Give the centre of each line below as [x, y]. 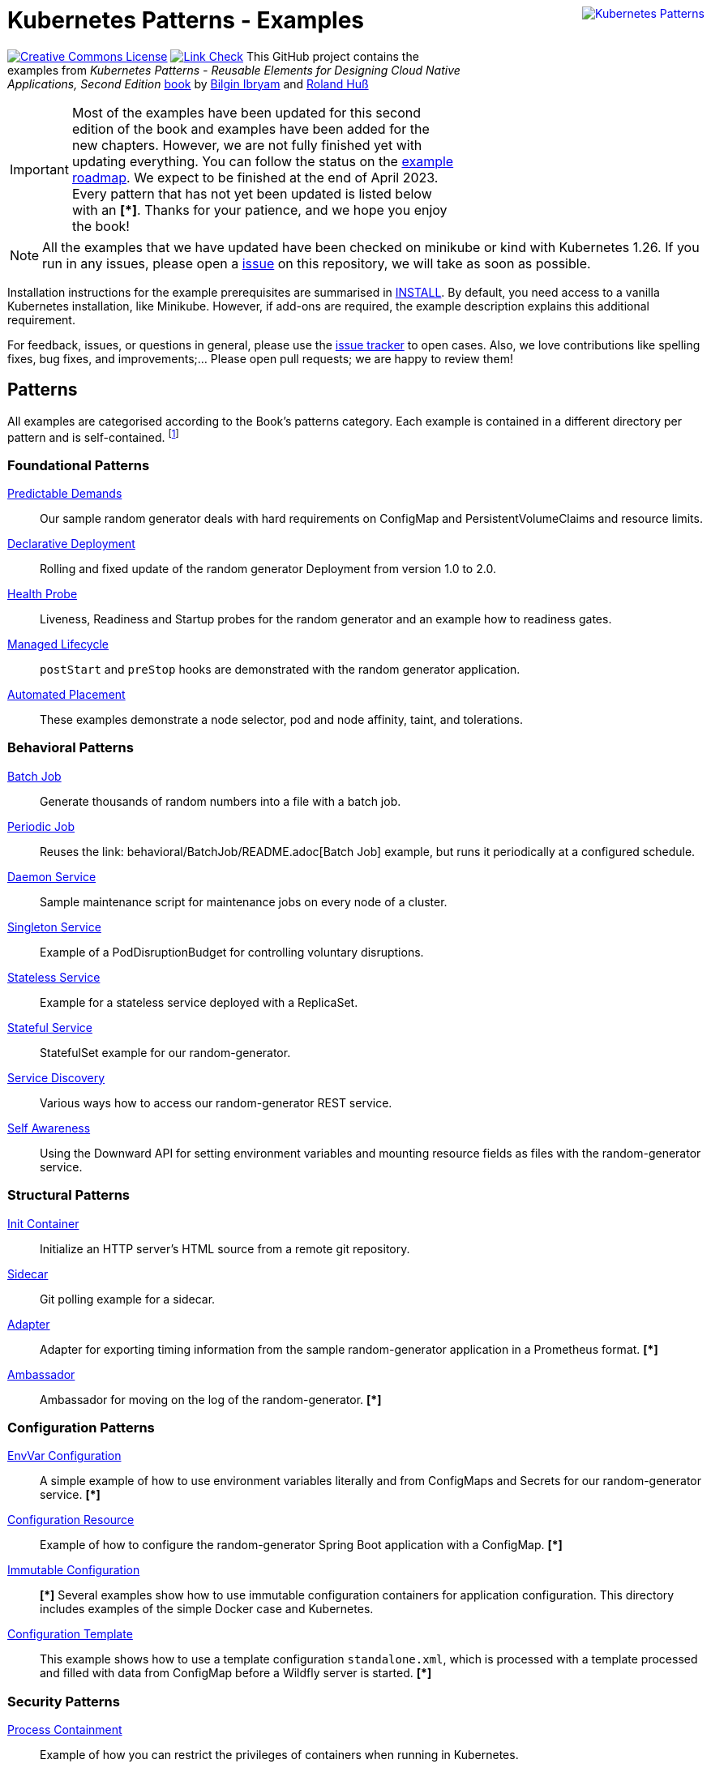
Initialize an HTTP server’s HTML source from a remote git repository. [225, 1248]
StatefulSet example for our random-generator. [165, 1052]
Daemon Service [52, 876]
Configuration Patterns [81, 1427]
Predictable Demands [65, 493]
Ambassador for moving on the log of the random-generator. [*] [211, 1399]
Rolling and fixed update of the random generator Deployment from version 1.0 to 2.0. [268, 569]
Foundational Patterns [79, 465]
